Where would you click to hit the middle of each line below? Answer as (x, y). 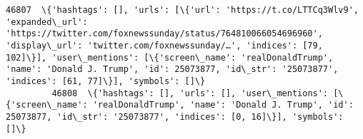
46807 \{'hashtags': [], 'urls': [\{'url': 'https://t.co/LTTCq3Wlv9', (182, 10)
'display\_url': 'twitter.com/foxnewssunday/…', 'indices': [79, (164, 45)
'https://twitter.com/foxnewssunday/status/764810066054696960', (164, 34)
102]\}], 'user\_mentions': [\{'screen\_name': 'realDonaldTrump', (170, 57)
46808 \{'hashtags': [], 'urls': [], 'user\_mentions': (190, 93)
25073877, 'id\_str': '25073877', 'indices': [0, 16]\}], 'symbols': (175, 117)
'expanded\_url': (47, 22)
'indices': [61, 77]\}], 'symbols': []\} (106, 81)
